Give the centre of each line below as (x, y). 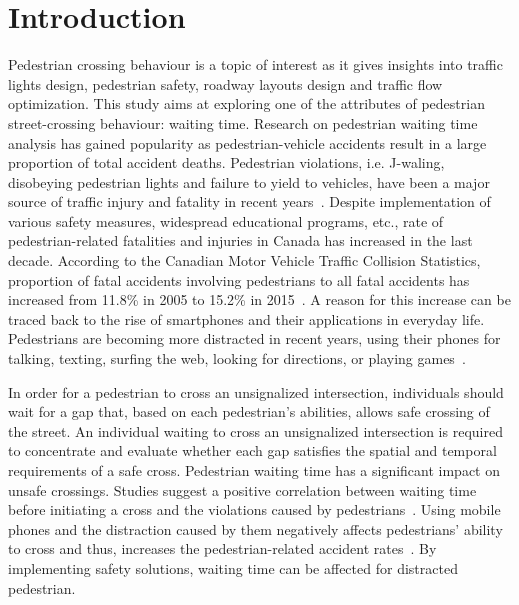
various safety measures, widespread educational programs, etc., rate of (226, 220)
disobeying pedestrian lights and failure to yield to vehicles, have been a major (249, 181)
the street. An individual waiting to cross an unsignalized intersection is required (255, 430)
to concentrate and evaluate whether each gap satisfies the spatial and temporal (252, 450)
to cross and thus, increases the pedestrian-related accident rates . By (222, 548)
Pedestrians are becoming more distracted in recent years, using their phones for (254, 338)
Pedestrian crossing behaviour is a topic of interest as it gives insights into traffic (255, 64)
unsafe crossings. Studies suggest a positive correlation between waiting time (242, 489)
